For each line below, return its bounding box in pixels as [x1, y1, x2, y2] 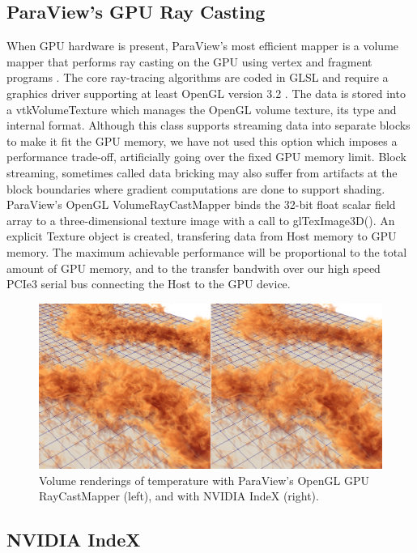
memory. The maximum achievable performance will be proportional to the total [6, 243, 407, 260]
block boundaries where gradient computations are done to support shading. [6, 180, 385, 197]
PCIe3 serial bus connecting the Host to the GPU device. [6, 275, 291, 292]
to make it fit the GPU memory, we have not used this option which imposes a [6, 132, 398, 149]
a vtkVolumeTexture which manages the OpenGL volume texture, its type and [6, 100, 397, 117]
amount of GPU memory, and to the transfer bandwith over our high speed [6, 259, 381, 276]
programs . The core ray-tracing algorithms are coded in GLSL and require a [6, 69, 389, 86]
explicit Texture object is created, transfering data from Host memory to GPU [6, 228, 397, 245]
